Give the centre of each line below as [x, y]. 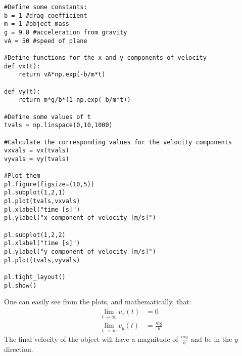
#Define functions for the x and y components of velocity [105, 57]
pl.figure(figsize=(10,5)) [49, 184]
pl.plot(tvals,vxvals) [42, 201]
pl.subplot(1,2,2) [35, 235]
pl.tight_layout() [35, 277]
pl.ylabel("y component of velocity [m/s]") [80, 252]
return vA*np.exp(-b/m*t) [62, 75]
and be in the [211, 339]
